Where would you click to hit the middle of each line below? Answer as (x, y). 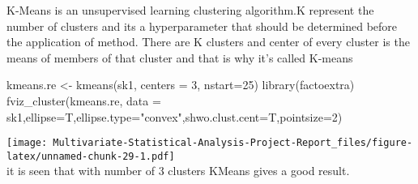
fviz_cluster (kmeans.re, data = (84, 100)
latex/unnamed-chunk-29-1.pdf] (91, 156)
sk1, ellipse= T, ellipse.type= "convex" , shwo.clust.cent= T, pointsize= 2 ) (175, 116)
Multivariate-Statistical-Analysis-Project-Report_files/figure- (233, 143)
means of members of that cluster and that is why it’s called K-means (180, 57)
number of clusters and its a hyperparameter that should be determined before (202, 26)
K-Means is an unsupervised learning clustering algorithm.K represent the (190, 10)
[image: (27, 143)
